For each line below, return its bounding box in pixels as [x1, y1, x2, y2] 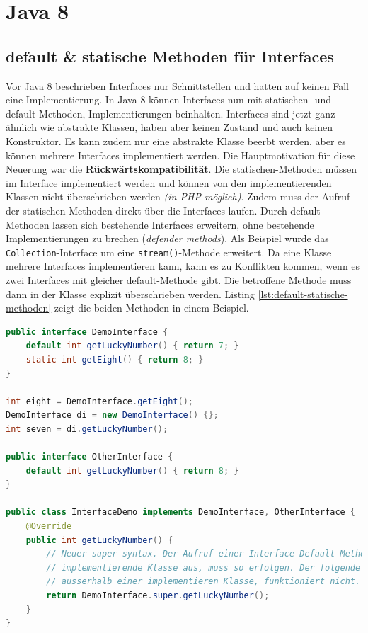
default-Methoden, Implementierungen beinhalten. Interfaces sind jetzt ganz [6, 105, 335, 120]
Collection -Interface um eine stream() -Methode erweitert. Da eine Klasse [6, 244, 332, 259]
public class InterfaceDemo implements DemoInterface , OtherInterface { [6, 507, 356, 518]
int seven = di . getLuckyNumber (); [6, 423, 168, 434]
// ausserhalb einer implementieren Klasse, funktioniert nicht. [46, 576, 361, 587]
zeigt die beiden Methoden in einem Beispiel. [54, 300, 249, 315]
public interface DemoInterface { [6, 326, 168, 337]
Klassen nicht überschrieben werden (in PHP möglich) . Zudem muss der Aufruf [6, 189, 350, 204]
